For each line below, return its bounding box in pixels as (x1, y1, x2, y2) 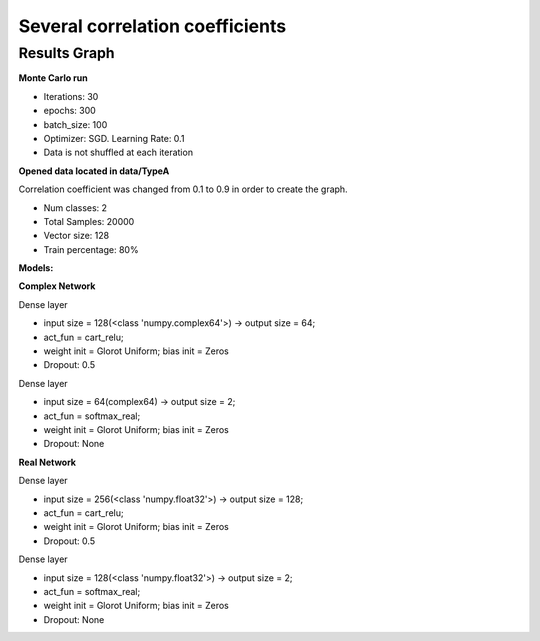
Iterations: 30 (43, 90, 99, 102)
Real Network (18, 456, 77, 468)
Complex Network (18, 280, 96, 292)
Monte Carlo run (18, 72, 89, 84)
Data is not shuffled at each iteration (43, 146, 194, 159)
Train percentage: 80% (43, 243, 139, 255)
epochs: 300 (43, 105, 97, 117)
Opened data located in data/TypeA (18, 165, 170, 177)
